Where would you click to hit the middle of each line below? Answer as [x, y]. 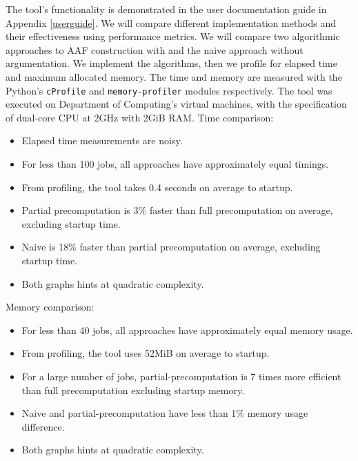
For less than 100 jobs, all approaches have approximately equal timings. [175, 164]
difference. [43, 426]
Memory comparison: [50, 307]
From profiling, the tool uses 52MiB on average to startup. [146, 353]
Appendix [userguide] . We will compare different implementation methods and [171, 22]
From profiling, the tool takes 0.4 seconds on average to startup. [157, 187]
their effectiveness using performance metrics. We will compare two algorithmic [173, 36]
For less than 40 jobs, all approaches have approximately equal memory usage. [187, 330]
